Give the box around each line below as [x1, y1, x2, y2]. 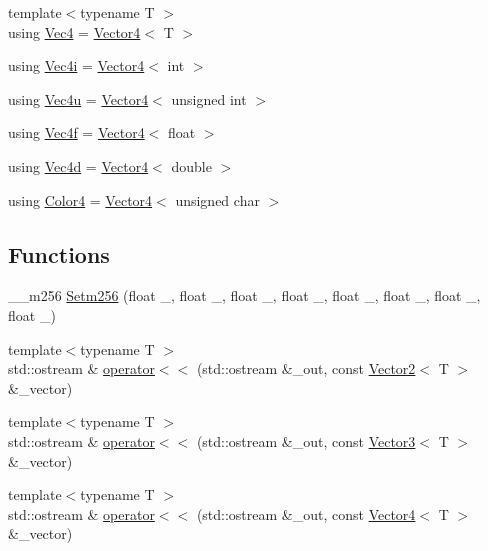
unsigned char [175, 189, 260, 210]
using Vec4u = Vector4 [8, 88, 149, 109]
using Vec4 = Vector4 [8, 21, 141, 42]
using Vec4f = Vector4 [8, 122, 145, 143]
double [171, 155, 212, 176]
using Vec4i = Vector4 [8, 55, 145, 76]
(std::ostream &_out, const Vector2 [196, 358, 416, 379]
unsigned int [171, 88, 247, 109]
